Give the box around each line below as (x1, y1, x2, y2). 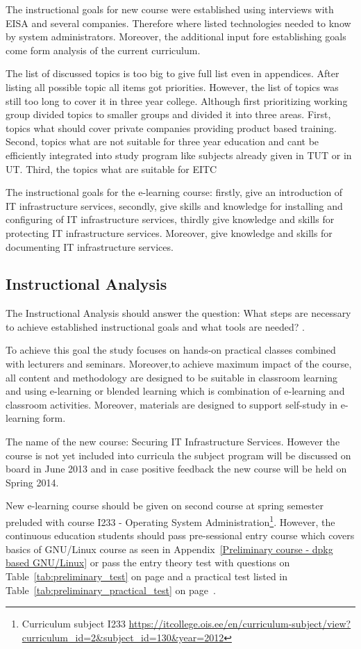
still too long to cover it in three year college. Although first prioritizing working (6, 93, 348, 108)
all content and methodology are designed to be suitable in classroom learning (6, 370, 337, 384)
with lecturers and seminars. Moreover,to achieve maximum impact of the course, (6, 356, 352, 371)
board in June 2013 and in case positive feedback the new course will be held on (6, 461, 347, 476)
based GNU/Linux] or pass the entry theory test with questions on (6, 555, 290, 570)
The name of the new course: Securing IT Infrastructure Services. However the (6, 434, 340, 449)
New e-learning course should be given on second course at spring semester (6, 498, 324, 513)
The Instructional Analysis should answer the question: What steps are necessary (6, 306, 351, 320)
